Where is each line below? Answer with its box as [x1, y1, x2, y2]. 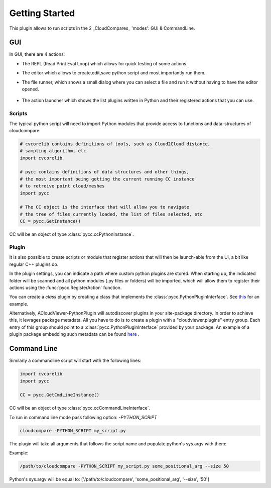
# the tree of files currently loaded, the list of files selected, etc [20, 211, 203, 217]
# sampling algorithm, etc [20, 148, 86, 154]
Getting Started [9, 8, 75, 19]
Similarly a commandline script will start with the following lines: [9, 357, 142, 364]
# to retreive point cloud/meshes [20, 183, 105, 189]
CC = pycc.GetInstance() [20, 219, 81, 224]
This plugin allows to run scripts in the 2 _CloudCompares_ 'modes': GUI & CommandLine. [9, 25, 195, 31]
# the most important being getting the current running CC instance [20, 176, 195, 182]
